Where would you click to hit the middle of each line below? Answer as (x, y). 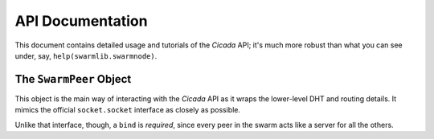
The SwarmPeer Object (73, 79)
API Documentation (81, 21)
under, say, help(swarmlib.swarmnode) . (86, 55)
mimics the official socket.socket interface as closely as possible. (128, 110)
